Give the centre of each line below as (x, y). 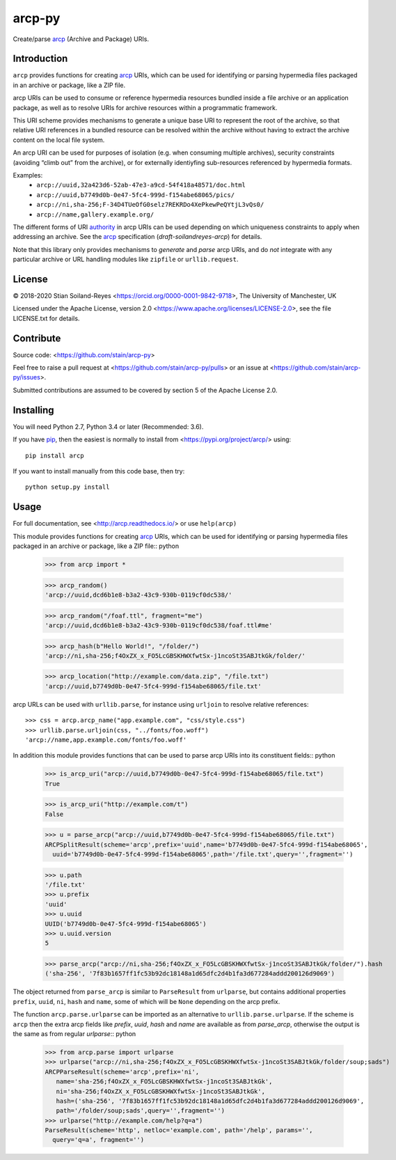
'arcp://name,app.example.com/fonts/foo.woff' (106, 740)
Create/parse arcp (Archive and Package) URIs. (81, 39)
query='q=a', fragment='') (98, 1140)
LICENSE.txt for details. (46, 318)
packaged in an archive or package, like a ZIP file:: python (96, 546)
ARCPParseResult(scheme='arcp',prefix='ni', (122, 1072)
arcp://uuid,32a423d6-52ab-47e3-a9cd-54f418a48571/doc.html (141, 185)
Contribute (37, 338)
